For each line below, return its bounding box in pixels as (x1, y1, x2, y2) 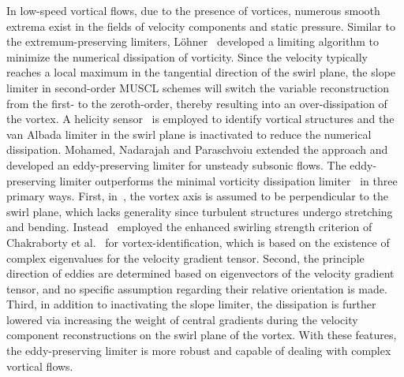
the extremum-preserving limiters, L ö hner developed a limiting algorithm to (6, 33, 379, 50)
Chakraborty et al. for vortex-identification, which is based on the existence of (6, 233, 390, 250)
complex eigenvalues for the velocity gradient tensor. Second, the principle (6, 249, 365, 266)
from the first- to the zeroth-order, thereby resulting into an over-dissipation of (6, 95, 387, 111)
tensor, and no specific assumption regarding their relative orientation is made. (6, 280, 387, 297)
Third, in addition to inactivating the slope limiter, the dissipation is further (6, 296, 376, 312)
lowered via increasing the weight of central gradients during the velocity (6, 311, 358, 327)
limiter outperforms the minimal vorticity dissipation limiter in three (59, 172, 398, 188)
